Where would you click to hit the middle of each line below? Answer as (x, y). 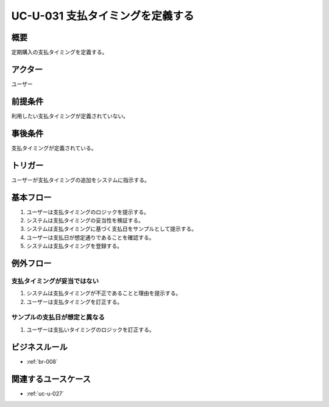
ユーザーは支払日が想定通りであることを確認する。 (90, 237)
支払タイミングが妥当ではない (55, 281)
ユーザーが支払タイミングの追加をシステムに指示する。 (81, 180)
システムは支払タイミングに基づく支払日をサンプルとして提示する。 (112, 229)
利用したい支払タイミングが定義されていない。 (70, 116)
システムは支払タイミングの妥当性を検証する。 (85, 220)
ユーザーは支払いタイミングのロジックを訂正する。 (90, 330)
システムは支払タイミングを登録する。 (75, 246)
